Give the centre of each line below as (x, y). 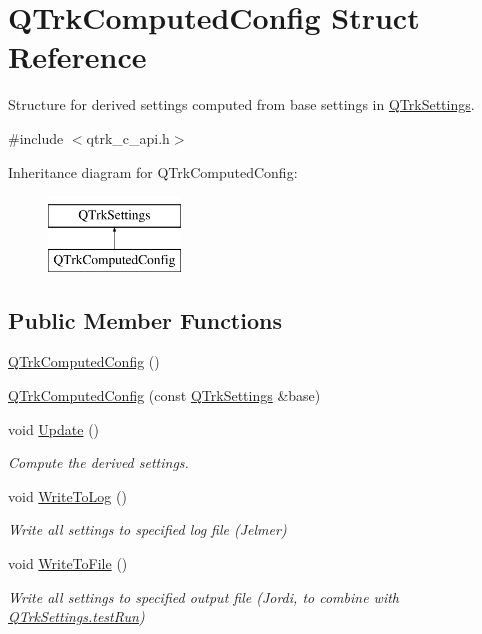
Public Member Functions (145, 319)
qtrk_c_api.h (128, 137)
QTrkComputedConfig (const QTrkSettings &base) (164, 395)
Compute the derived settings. (98, 462)
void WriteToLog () (67, 495)
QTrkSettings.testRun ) (76, 616)
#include (36, 137)
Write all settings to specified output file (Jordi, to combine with (203, 596)
